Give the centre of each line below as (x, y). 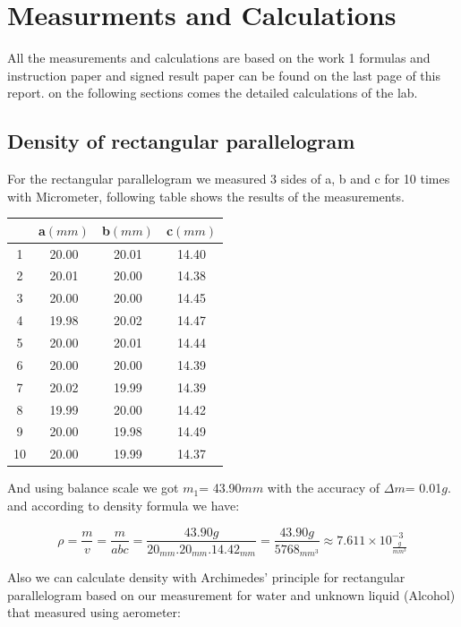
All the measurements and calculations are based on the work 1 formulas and (219, 58)
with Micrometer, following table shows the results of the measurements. (206, 196)
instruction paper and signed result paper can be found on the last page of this (224, 75)
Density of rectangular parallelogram (181, 141)
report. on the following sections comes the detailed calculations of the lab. (213, 93)
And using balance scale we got (93, 488)
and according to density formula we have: (124, 505)
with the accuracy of (324, 488)
